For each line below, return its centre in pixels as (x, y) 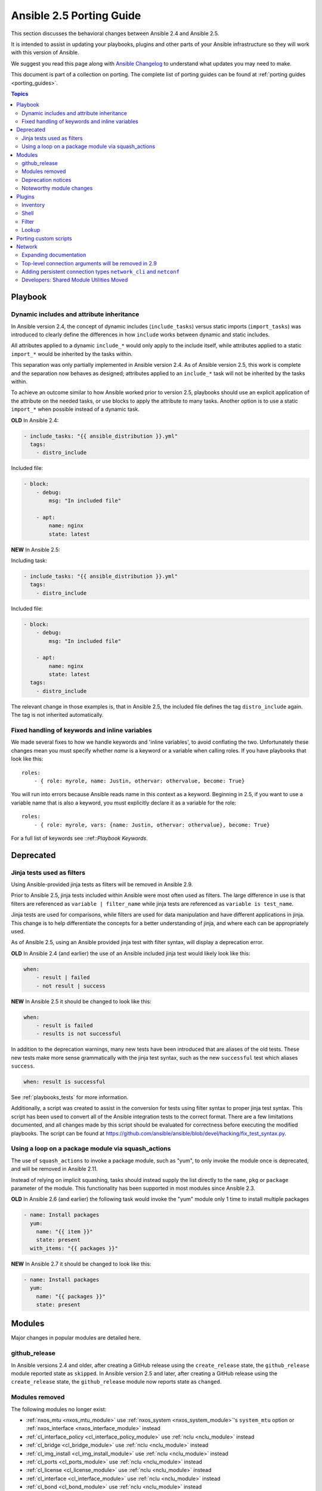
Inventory (33, 205)
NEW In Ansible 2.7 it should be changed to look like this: (81, 1264)
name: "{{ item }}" (65, 1232)
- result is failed (65, 1025)
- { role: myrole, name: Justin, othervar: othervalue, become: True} (139, 781)
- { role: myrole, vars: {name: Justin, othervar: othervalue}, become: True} (152, 825)
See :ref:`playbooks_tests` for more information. (70, 1097)
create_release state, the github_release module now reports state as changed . (116, 1382)
